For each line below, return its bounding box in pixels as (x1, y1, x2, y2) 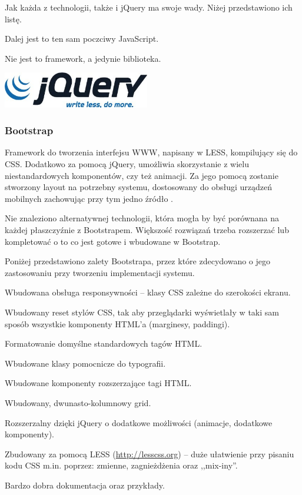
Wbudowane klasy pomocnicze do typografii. (5, 357, 166, 369)
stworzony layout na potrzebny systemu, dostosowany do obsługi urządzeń (5, 181, 273, 193)
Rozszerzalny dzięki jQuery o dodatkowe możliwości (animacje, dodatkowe (5, 416, 273, 428)
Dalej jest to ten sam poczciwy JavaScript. (5, 32, 159, 45)
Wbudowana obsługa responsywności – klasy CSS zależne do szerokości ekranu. (5, 286, 291, 298)
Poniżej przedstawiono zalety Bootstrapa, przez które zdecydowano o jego (5, 255, 270, 267)
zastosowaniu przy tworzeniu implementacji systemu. (5, 266, 195, 278)
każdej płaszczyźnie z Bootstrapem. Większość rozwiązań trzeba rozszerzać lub (5, 224, 289, 236)
